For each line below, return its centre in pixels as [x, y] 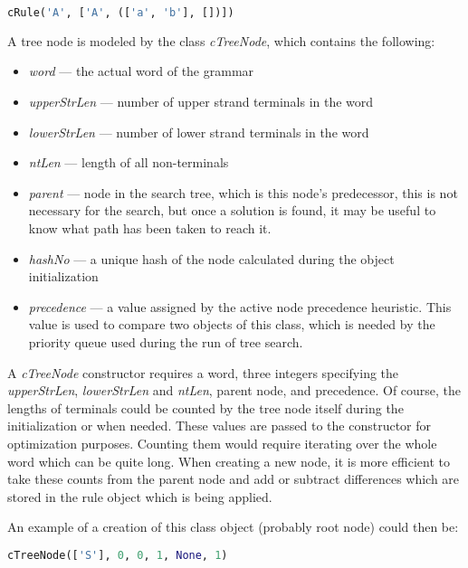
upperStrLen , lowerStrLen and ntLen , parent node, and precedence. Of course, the [234, 390]
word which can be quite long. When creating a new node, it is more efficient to [229, 461]
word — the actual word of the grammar [141, 71]
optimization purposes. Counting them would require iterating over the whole [222, 443]
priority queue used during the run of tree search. [166, 342]
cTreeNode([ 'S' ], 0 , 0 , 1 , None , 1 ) [118, 555]
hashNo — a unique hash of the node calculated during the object [211, 258]
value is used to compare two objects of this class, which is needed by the [232, 324]
